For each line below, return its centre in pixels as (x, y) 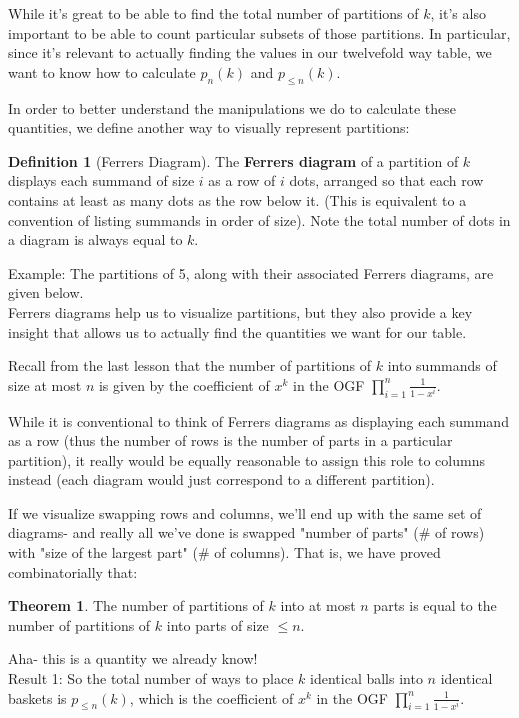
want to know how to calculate (102, 71)
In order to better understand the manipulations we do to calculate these (232, 107)
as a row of (242, 180)
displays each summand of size (101, 180)
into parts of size (217, 624)
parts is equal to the (435, 605)
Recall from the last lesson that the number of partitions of (190, 365)
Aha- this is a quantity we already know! (133, 658)
